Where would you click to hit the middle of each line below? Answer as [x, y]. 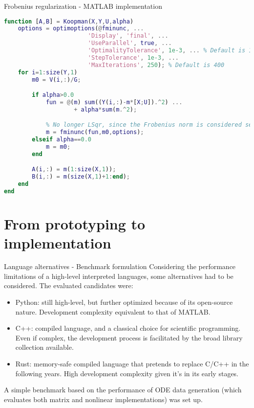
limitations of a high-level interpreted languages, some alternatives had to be [119, 276]
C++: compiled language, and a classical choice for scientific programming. [128, 328]
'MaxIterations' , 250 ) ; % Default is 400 [156, 65]
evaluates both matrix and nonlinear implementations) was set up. [103, 399]
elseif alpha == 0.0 [62, 140]
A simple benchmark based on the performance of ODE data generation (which [123, 390]
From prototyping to [75, 224]
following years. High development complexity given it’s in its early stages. [127, 373]
